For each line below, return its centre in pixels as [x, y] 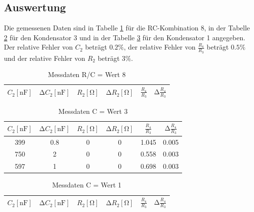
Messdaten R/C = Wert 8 [87, 74]
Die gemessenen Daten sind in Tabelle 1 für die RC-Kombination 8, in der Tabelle [127, 28]
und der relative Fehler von [45, 58]
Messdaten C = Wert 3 [93, 111]
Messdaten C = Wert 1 [87, 185]
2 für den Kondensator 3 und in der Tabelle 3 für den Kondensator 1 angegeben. [125, 37]
